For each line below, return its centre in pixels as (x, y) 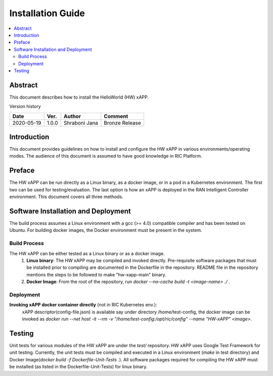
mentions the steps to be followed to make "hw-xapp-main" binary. (96, 274)
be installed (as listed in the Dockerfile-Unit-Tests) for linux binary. (78, 367)
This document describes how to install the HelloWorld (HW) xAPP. (79, 97)
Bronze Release (123, 123)
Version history (25, 107)
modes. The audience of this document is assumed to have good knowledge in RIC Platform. (106, 156)
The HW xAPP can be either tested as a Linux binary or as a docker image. (87, 253)
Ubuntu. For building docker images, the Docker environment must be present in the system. (106, 230)
